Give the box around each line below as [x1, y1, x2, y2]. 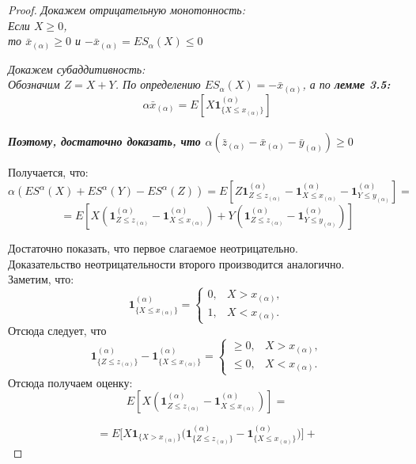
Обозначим [8, 76, 60, 93]
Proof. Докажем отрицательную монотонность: [8, 2, 245, 17]
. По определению [115, 76, 201, 93]
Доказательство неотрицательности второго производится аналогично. [8, 255, 345, 272]
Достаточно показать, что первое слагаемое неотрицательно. [8, 240, 298, 256]
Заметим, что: [8, 271, 74, 287]
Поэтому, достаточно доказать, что [8, 133, 201, 150]
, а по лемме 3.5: [302, 76, 391, 93]
